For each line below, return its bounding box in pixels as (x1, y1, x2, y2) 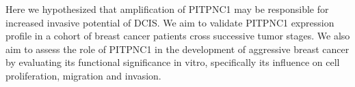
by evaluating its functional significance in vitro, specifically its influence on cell (5, 55, 340, 69)
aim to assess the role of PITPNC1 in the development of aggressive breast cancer (5, 41, 350, 56)
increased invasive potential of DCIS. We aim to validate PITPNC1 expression (5, 15, 334, 29)
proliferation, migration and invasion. (5, 68, 161, 82)
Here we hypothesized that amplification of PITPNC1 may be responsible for (5, 2, 329, 16)
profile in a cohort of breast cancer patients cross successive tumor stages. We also (5, 29, 350, 43)
